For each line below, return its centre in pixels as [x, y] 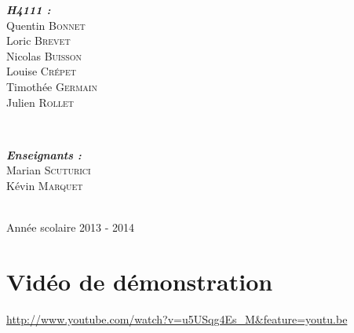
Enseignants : [44, 154]
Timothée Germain [52, 86]
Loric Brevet [38, 40]
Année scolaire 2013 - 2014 [71, 227]
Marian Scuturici [49, 170]
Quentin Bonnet [46, 25]
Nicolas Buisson [44, 55]
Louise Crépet [41, 71]
